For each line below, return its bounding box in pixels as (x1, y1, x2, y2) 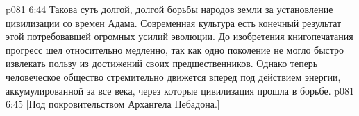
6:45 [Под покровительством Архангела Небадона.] (6, 97, 220, 111)
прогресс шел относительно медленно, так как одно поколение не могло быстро (6, 42, 344, 57)
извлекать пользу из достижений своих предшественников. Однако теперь (6, 56, 318, 70)
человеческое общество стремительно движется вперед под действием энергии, (6, 69, 341, 84)
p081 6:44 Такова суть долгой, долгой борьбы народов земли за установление (6, 2, 333, 16)
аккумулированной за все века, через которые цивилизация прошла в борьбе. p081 (6, 83, 354, 97)
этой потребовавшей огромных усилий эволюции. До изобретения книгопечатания (6, 29, 353, 43)
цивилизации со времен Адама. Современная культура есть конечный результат (6, 15, 342, 30)
